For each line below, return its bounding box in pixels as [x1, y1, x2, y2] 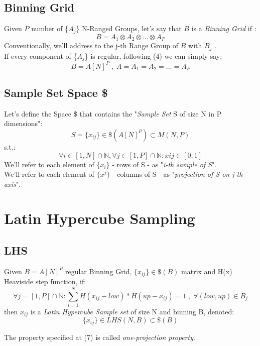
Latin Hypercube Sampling [4, 208, 195, 228]
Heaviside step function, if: [4, 276, 86, 287]
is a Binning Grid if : [191, 23, 256, 34]
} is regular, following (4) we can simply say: [84, 50, 222, 61]
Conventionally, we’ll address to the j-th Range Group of [4, 40, 179, 51]
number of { [31, 23, 69, 34]
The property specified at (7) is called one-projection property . [4, 331, 195, 342]
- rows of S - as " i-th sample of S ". [112, 159, 217, 169]
